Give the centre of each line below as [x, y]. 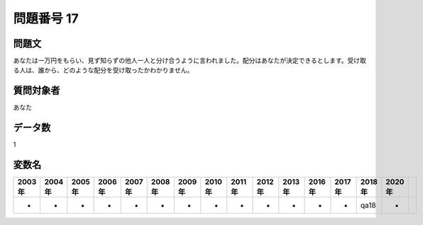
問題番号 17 [46, 18]
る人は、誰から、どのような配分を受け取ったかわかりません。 [103, 70]
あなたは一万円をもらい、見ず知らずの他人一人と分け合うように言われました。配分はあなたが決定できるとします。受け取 [190, 61]
